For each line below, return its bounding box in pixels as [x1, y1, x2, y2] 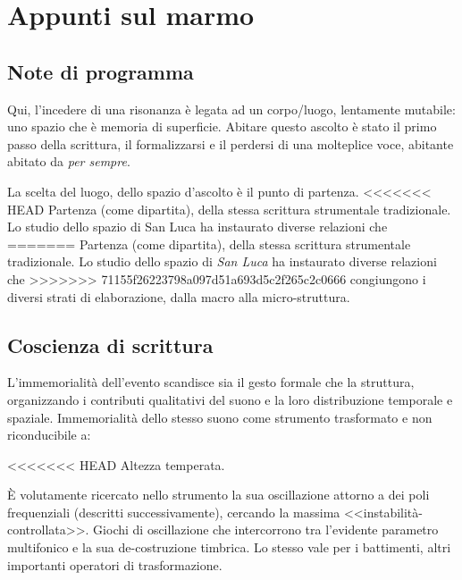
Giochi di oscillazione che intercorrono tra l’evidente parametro [93, 520, 439, 539]
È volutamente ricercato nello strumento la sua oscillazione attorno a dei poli [7, 485, 430, 504]
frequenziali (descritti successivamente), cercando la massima [7, 502, 340, 521]
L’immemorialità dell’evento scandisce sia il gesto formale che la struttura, [7, 373, 415, 391]
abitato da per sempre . [7, 152, 130, 171]
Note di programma [7, 57, 194, 85]
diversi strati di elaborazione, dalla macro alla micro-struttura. [7, 287, 350, 306]
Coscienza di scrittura [7, 331, 214, 358]
